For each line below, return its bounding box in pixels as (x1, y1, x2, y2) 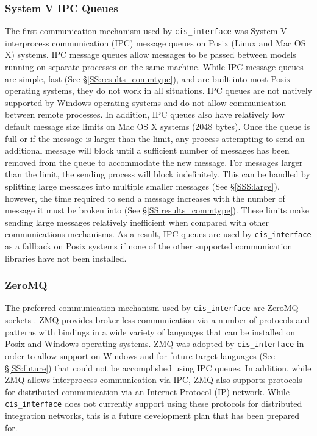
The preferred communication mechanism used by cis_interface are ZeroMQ (5, 301, 299, 314)
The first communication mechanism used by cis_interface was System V (5, 24, 287, 37)
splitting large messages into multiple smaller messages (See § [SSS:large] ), (5, 180, 280, 192)
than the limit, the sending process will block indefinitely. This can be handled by (5, 168, 310, 180)
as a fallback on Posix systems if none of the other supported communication (5, 240, 293, 252)
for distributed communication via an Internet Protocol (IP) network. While (5, 385, 290, 398)
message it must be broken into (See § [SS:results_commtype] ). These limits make (5, 204, 309, 216)
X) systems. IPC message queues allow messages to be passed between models (5, 48, 296, 61)
